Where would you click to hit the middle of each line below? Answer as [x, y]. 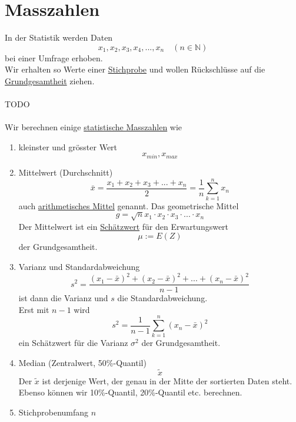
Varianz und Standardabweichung [79, 266]
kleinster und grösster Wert [68, 146]
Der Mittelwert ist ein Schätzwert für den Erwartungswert [124, 226]
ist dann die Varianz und [63, 298]
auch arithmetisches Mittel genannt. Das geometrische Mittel [129, 205]
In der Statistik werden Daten [59, 37]
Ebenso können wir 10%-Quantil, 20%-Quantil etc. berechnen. [130, 392]
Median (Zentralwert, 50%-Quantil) [82, 363]
